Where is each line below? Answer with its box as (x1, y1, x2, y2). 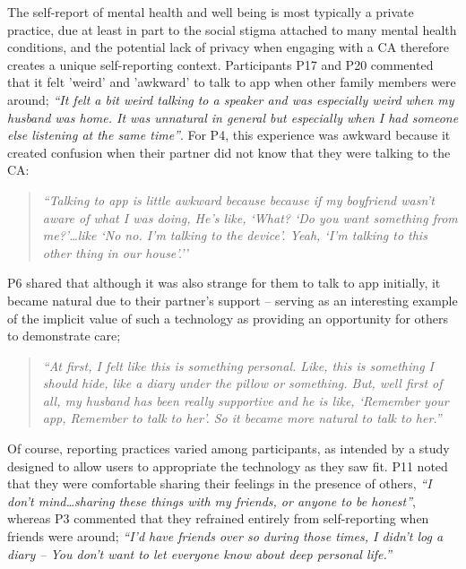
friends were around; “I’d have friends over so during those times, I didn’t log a (7, 527, 444, 546)
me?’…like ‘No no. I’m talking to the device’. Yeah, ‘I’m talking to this (42, 226, 427, 245)
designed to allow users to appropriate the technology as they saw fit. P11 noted (7, 456, 448, 475)
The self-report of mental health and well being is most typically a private (7, 3, 414, 21)
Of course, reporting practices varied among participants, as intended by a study (7, 439, 450, 458)
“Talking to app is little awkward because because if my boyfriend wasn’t (42, 190, 435, 209)
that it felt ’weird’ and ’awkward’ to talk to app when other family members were (7, 73, 456, 91)
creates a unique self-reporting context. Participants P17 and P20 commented (7, 55, 434, 73)
